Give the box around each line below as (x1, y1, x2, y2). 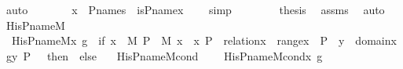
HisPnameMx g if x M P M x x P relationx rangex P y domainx (11, 32, 397, 49)
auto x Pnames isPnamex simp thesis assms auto (5, 2, 385, 17)
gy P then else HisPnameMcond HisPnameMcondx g (5, 47, 323, 64)
